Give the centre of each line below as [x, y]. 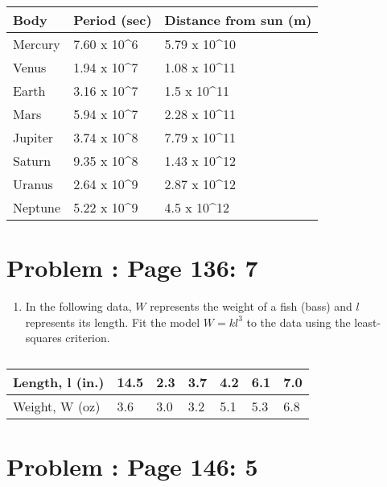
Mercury [37, 44]
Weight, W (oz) [57, 406]
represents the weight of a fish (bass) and [251, 306]
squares [43, 338]
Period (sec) [113, 20]
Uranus [33, 184]
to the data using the [298, 322]
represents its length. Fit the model [113, 322]
